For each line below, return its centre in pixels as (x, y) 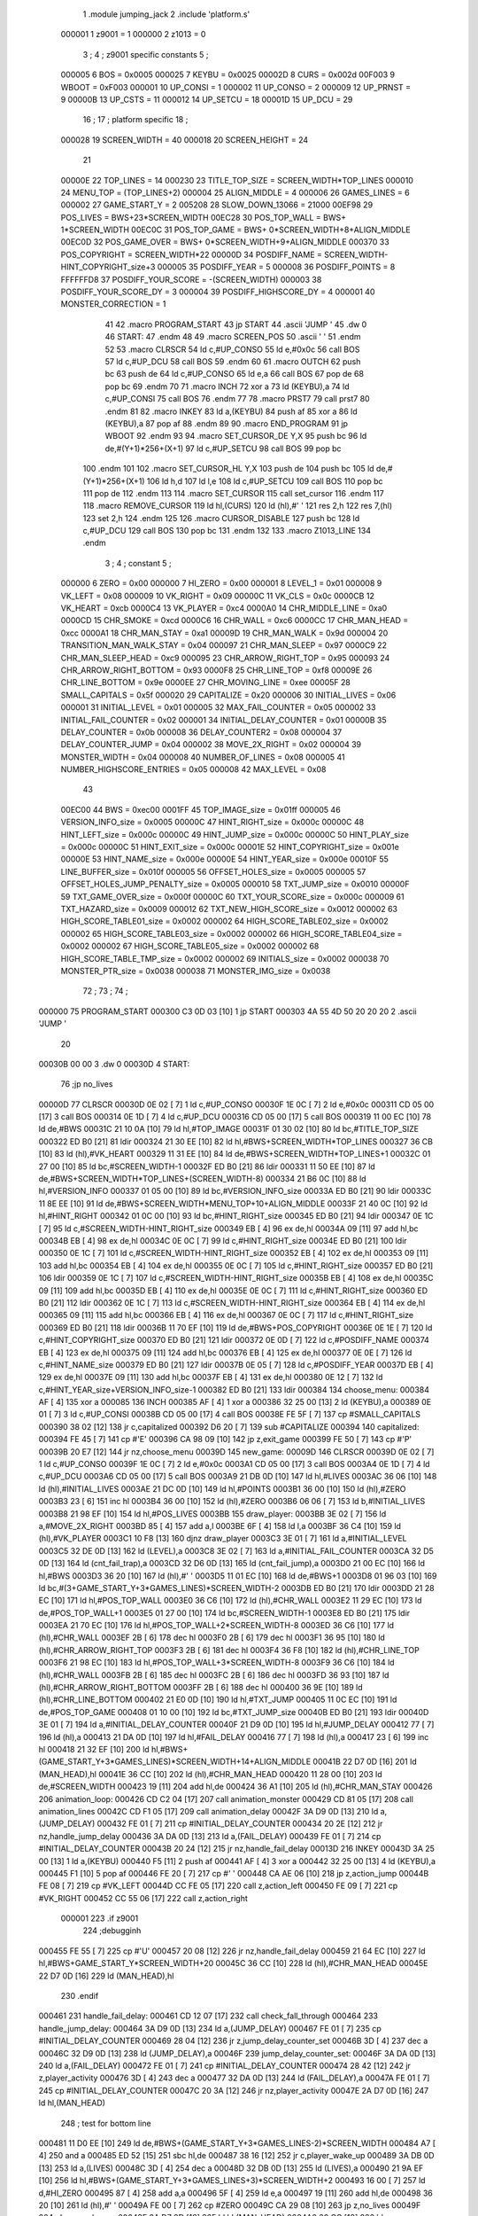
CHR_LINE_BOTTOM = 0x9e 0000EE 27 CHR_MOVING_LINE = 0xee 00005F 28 (206, 683)
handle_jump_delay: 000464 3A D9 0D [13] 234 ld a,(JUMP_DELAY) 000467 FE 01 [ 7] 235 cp (210, 2028)
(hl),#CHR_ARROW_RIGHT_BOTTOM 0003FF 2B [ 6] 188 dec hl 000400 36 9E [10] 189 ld (200, 1688)
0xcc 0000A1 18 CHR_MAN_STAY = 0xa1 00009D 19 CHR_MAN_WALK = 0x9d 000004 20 (224, 633)
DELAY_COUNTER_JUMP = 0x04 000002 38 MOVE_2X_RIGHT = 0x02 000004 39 (211, 745)
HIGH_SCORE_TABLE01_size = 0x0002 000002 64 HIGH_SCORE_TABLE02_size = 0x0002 (224, 921)
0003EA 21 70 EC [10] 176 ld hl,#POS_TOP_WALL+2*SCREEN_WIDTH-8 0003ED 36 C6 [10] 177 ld (216, 1626)
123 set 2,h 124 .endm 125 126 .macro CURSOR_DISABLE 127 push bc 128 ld (221, 518)
